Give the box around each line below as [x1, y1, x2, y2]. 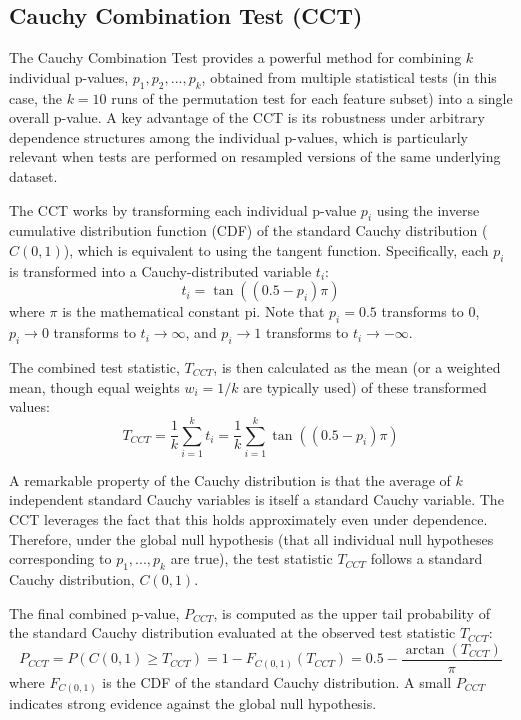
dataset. [9, 165, 58, 186]
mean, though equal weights [9, 376, 180, 397]
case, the [9, 87, 62, 108]
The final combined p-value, [9, 602, 180, 623]
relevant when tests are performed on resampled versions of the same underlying [9, 146, 501, 167]
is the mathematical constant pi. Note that [62, 301, 325, 322]
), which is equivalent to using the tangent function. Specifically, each [63, 239, 489, 260]
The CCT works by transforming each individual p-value [9, 199, 357, 220]
